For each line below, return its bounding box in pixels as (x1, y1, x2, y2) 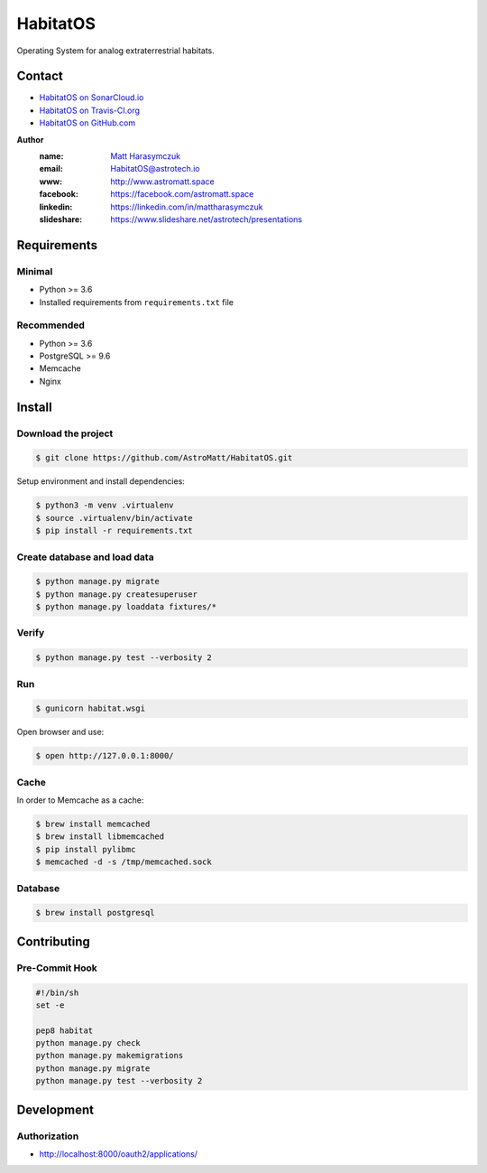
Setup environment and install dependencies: (16, 476, 185, 487)
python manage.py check (35, 1038, 142, 1048)
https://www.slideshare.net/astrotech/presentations (110, 213, 302, 225)
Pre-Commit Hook (16, 962, 98, 974)
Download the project (16, 427, 114, 440)
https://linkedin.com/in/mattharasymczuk (110, 201, 263, 212)
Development (16, 1102, 95, 1117)
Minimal (16, 265, 53, 277)
